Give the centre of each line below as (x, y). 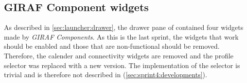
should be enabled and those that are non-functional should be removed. (112, 46)
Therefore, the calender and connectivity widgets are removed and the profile (119, 55)
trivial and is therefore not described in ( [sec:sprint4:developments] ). (106, 75)
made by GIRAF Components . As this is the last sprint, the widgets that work (121, 36)
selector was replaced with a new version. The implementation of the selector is (122, 65)
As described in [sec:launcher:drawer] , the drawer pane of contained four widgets (124, 27)
